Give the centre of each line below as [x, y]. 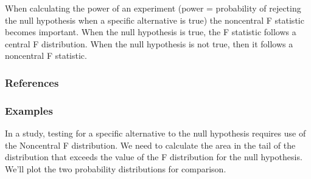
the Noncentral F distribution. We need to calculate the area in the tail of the [150, 145]
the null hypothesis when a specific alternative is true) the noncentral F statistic [155, 20]
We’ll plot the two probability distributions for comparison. [116, 168]
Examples [29, 110]
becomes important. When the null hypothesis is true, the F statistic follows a [151, 32]
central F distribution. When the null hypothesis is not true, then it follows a [149, 43]
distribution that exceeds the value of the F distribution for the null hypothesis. [154, 157]
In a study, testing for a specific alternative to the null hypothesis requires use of [155, 133]
